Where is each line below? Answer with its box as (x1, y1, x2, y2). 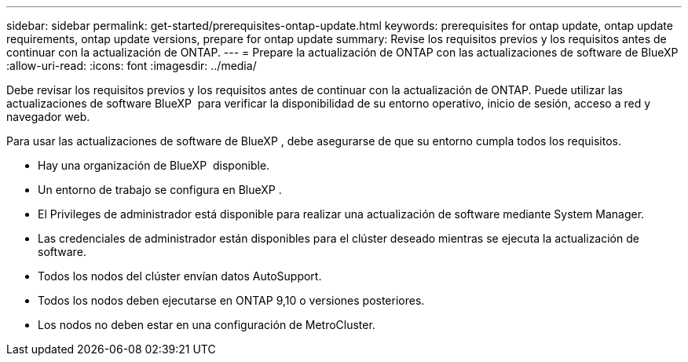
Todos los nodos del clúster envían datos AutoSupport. (38, 269, 322, 283)
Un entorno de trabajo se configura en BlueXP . (38, 183, 282, 196)
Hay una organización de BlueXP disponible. (38, 159, 270, 172)
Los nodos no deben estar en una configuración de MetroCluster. (38, 318, 375, 331)
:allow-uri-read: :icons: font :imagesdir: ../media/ (6, 59, 257, 72)
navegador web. (6, 110, 90, 123)
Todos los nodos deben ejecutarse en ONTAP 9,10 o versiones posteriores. (38, 294, 425, 307)
